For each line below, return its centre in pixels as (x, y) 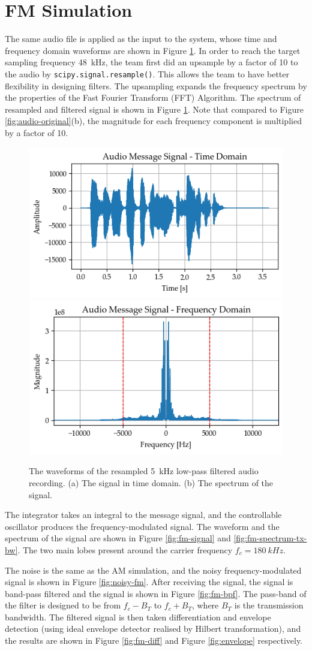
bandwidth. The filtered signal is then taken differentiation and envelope (138, 617)
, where (205, 605)
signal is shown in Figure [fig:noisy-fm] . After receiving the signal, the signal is (149, 582)
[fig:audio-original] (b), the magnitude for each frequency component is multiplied (153, 121)
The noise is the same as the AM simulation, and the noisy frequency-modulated (153, 570)
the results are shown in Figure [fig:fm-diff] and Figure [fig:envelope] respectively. (154, 641)
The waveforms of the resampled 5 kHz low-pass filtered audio (144, 471)
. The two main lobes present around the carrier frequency (125, 549)
